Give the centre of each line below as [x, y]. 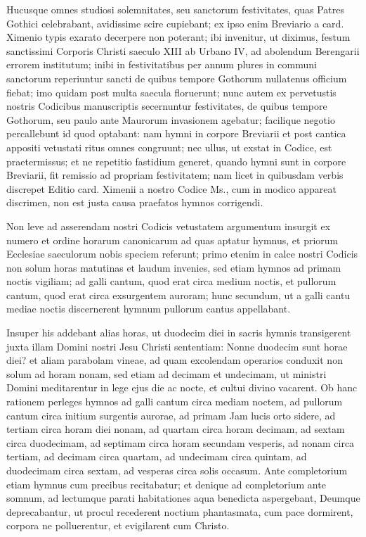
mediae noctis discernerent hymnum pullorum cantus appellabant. [149, 309]
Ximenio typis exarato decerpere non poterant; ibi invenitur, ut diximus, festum [178, 37]
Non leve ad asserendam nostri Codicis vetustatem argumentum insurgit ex [169, 226]
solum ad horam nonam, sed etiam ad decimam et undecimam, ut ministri [166, 373]
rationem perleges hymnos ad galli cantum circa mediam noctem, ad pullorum [175, 402]
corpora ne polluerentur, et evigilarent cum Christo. [118, 525]
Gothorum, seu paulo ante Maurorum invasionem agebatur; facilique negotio [171, 119]
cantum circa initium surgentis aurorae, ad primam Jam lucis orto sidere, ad [171, 415]
